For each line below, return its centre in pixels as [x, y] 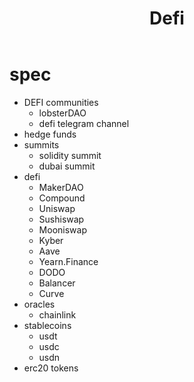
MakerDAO [61, 187]
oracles [39, 304]
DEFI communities [61, 102]
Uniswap [57, 208]
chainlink [57, 314]
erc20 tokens [51, 368]
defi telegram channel [84, 123]
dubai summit [67, 166]
